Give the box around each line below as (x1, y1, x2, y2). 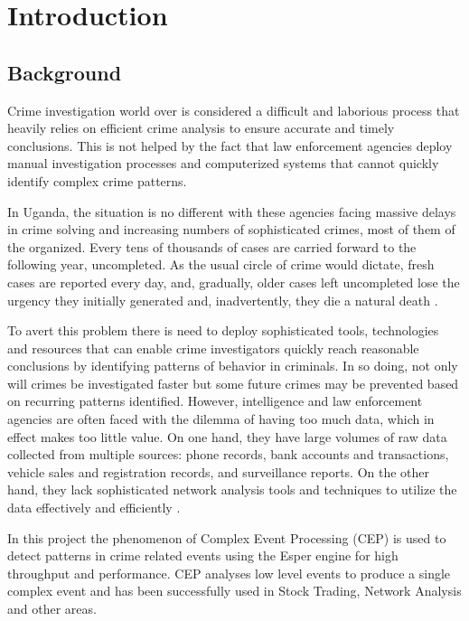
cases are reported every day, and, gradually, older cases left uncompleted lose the (7, 272, 460, 291)
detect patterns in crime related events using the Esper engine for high (7, 546, 399, 565)
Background (7, 58, 122, 86)
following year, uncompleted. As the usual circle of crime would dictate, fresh (7, 255, 435, 274)
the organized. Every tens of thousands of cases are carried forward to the (7, 237, 417, 256)
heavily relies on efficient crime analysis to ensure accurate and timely (7, 118, 395, 137)
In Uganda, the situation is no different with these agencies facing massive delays (7, 202, 456, 221)
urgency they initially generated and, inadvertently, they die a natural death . (7, 290, 438, 309)
